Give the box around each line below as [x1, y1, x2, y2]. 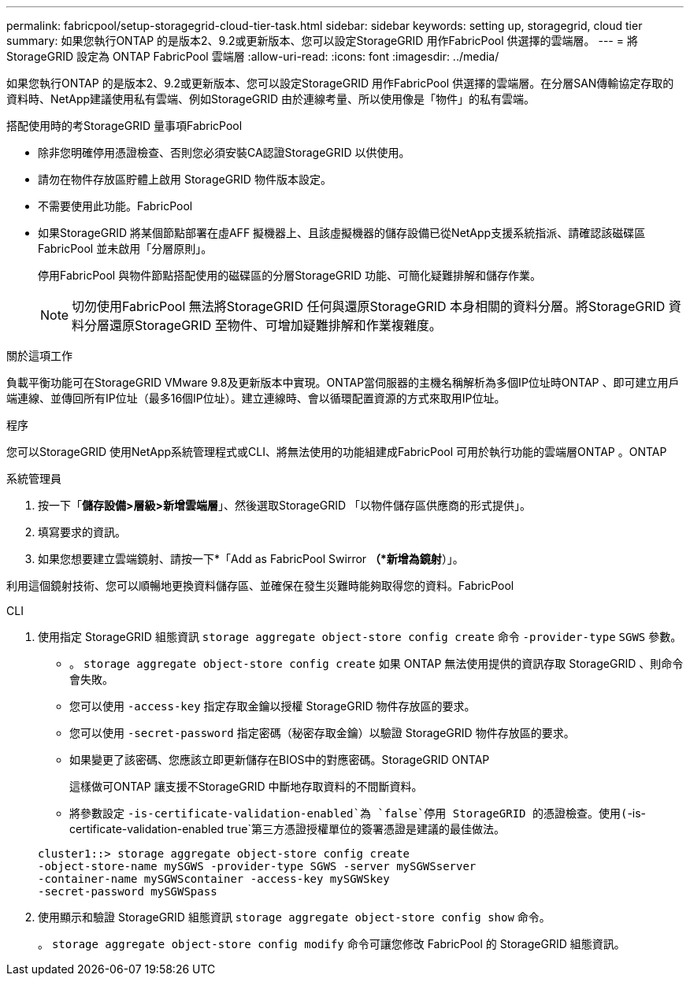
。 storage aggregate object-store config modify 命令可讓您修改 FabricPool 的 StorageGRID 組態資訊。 [38, 937, 625, 951]
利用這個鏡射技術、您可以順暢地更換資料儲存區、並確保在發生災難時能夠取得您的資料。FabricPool [6, 579, 514, 592]
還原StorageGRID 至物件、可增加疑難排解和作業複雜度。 [109, 317, 442, 333]
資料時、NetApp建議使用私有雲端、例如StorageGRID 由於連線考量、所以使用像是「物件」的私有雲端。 [6, 92, 536, 106]
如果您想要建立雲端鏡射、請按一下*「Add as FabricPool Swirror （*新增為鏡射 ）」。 [38, 552, 464, 565]
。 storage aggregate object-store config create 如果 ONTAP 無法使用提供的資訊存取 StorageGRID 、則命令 [69, 657, 684, 670]
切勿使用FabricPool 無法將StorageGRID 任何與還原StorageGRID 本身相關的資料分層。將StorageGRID [72, 298, 666, 314]
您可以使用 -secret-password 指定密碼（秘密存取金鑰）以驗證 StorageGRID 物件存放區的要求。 [69, 726, 575, 739]
